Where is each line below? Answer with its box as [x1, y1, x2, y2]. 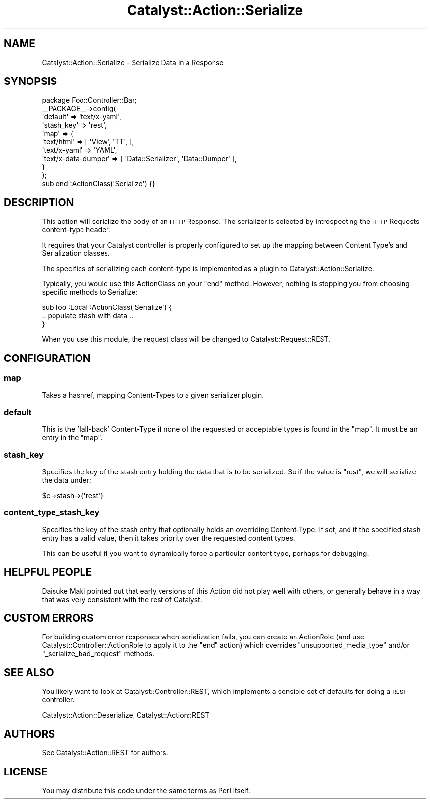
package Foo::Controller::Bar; [42, 96, 137, 105]
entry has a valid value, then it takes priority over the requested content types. [42, 533, 295, 542]
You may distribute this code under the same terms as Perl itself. [42, 786, 250, 795]
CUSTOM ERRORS [4, 612, 94, 625]
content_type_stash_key [4, 507, 100, 518]
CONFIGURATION [4, 352, 91, 364]
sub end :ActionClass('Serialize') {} [42, 179, 155, 188]
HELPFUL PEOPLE [4, 566, 92, 579]
